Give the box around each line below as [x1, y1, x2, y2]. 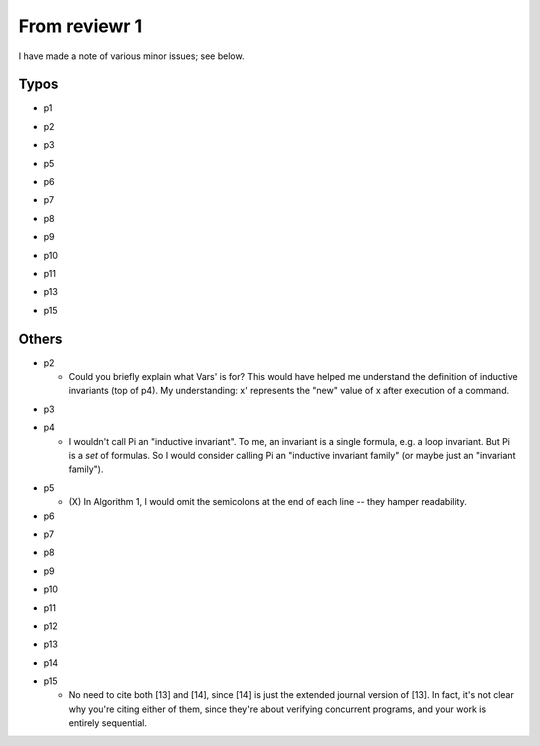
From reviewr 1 [18, 15, 143, 37]
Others [18, 330, 63, 347]
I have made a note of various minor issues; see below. [18, 50, 245, 62]
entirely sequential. [68, 717, 147, 729]
